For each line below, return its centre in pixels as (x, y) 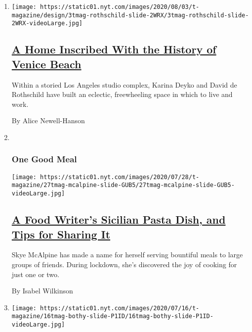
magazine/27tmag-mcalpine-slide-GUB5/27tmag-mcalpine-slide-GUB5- (123, 185)
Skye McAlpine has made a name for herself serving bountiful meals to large (127, 255)
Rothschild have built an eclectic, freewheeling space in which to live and (122, 94)
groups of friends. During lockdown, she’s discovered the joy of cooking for (124, 264)
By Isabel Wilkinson (42, 291)
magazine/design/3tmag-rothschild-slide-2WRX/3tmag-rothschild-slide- (130, 15)
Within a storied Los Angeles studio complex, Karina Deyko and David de (124, 84)
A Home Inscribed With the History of (114, 49)
